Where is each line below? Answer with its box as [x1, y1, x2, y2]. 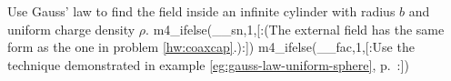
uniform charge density [7, 19, 135, 38]
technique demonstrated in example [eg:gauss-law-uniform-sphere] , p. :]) [7, 55, 409, 74]
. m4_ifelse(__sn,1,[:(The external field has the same [145, 19, 445, 38]
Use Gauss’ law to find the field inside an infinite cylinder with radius [7, 2, 396, 20]
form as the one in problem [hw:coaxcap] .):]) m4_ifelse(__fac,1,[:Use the [7, 37, 415, 56]
